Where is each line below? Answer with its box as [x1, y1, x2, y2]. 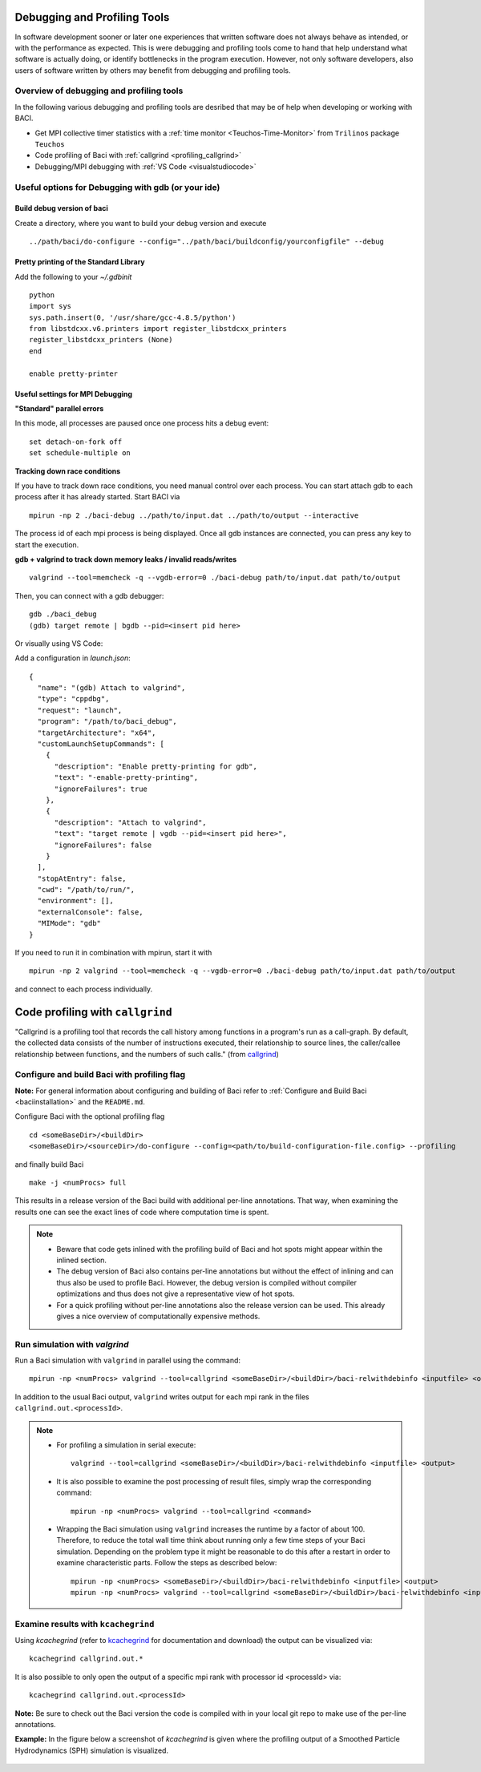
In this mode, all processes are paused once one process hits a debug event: [14, 418, 269, 428]
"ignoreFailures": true [54, 784, 148, 793]
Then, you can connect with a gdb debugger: [14, 591, 164, 600]
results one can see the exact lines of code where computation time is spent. [14, 1207, 269, 1217]
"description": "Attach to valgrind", [54, 817, 208, 827]
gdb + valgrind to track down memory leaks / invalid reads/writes [14, 554, 237, 564]
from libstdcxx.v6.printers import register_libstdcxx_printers [29, 325, 288, 333]
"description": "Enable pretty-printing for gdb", [54, 761, 258, 771]
